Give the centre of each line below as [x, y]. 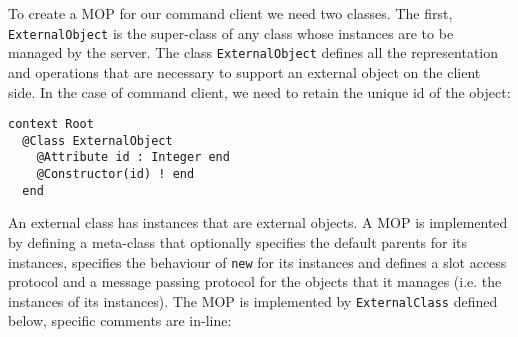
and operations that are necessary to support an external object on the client [244, 71]
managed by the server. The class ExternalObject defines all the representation [253, 52]
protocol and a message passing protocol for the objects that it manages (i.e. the [255, 281]
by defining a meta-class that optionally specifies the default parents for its [238, 241]
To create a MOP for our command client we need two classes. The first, [230, 13]
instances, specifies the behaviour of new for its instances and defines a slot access [257, 261]
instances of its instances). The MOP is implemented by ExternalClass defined [253, 300]
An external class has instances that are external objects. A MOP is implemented [258, 222]
